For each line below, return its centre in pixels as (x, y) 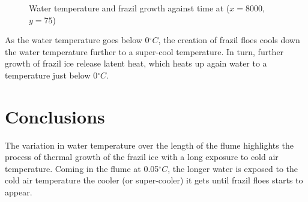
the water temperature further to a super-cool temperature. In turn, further (144, 51)
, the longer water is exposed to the (233, 168)
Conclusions (55, 116)
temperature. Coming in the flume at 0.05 (82, 168)
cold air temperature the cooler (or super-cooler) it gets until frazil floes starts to (154, 180)
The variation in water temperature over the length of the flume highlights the (149, 145)
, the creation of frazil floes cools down (229, 40)
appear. (19, 192)
